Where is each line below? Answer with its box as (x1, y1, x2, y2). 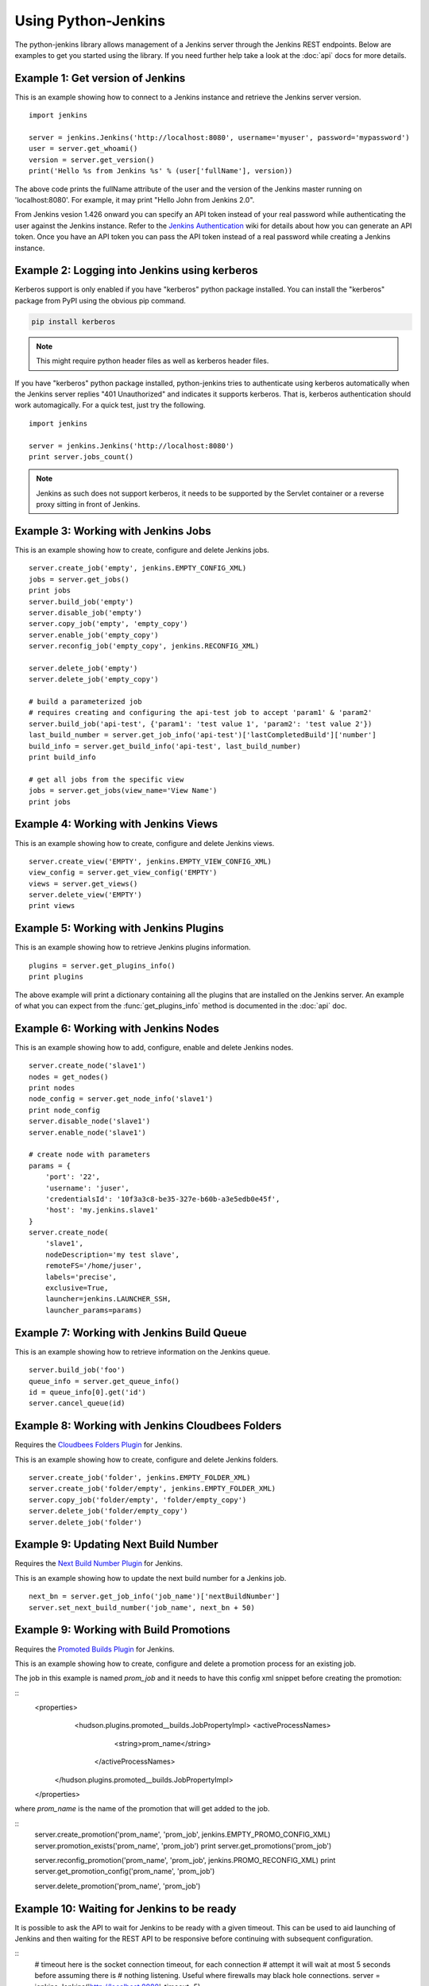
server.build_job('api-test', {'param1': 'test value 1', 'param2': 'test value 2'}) (29, 719, 373, 728)
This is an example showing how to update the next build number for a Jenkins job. (14, 1573, 287, 1582)
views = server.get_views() (29, 879, 138, 888)
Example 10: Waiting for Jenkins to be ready (14, 1902, 237, 1915)
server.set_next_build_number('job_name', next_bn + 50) (29, 1603, 256, 1612)
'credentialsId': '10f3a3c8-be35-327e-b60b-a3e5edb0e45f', (44, 1194, 280, 1204)
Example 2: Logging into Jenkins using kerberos (14, 264, 258, 277)
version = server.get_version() (29, 155, 155, 164)
